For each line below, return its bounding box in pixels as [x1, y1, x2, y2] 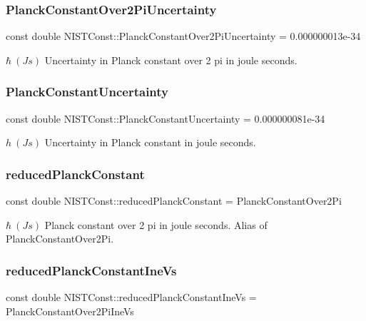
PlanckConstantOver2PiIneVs [6, 303, 134, 318]
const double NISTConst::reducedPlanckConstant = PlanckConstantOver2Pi [6, 193, 342, 208]
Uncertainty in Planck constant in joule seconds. [44, 135, 256, 150]
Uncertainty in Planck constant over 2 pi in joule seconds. [44, 52, 298, 67]
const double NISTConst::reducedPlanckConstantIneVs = [6, 290, 257, 305]
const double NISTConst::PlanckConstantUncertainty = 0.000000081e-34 [6, 111, 325, 126]
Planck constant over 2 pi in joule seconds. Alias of [44, 217, 268, 232]
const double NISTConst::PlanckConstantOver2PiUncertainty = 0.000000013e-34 [6, 29, 361, 44]
